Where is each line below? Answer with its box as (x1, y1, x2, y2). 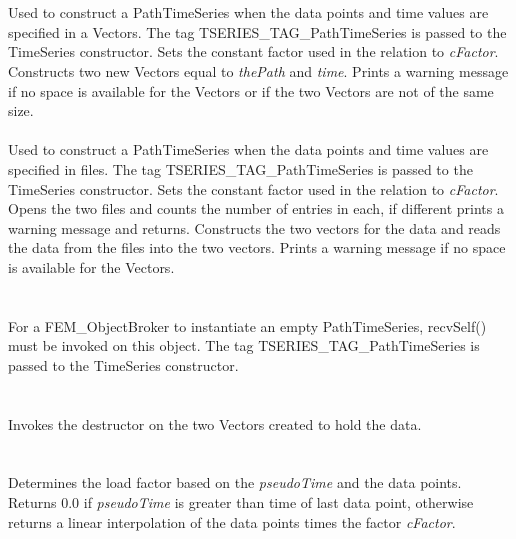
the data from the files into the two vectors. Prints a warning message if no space (8, 237, 506, 258)
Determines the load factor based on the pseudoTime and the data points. (8, 472, 462, 493)
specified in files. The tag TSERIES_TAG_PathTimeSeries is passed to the (8, 158, 473, 179)
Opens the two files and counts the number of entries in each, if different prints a (8, 198, 504, 219)
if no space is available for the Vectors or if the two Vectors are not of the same (8, 80, 494, 101)
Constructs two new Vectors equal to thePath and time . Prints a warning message (8, 60, 509, 81)
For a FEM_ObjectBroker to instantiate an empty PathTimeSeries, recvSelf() (8, 315, 487, 336)
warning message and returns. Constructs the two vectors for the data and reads (8, 217, 501, 238)
